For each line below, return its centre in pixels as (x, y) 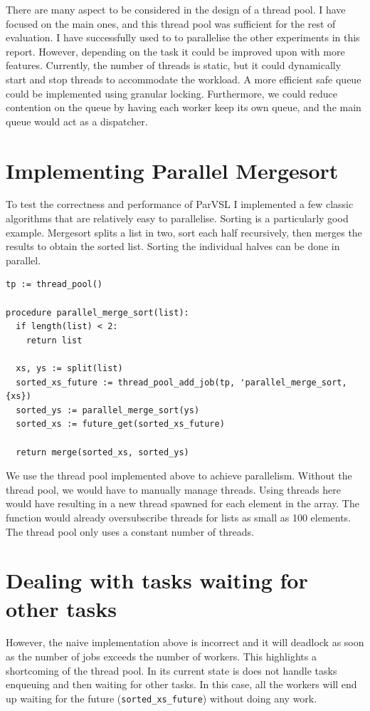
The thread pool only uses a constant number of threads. (130, 531)
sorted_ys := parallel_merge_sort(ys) (108, 410)
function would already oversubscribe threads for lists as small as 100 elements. (179, 517)
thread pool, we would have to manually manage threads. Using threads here (173, 489)
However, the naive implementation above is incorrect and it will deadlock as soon (185, 642)
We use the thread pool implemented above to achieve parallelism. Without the (179, 476)
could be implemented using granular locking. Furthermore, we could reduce (172, 93)
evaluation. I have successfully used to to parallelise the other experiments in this (183, 37)
